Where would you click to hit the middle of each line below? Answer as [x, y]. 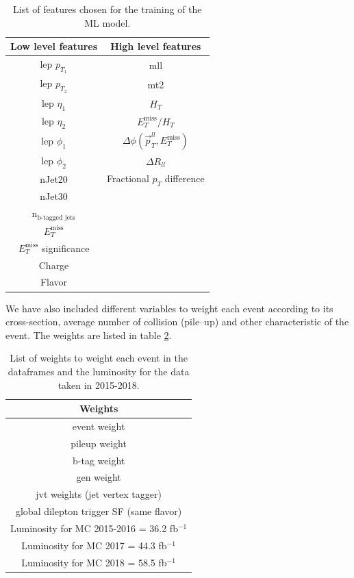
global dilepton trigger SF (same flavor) [99, 511]
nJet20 [54, 178]
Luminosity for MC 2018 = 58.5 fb [94, 562]
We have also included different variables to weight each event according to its [169, 308]
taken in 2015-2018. [99, 385]
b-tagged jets [56, 217]
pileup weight [99, 443]
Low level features [54, 46]
